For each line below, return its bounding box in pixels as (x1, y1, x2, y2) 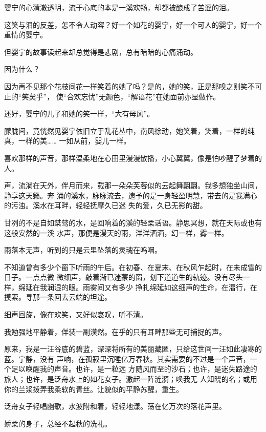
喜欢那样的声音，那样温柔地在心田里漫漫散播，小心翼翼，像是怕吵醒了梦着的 (4, 152, 262, 163)
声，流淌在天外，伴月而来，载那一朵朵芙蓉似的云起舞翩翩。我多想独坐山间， (4, 180, 262, 191)
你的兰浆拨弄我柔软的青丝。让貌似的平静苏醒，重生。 (4, 383, 183, 394)
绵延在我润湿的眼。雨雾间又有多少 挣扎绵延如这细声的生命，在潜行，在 (18, 281, 257, 292)
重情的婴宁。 (4, 29, 47, 40)
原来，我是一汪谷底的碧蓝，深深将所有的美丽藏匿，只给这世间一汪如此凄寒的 (4, 343, 262, 354)
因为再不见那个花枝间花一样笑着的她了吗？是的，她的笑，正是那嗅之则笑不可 (4, 80, 262, 91)
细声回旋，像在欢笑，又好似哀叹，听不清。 (4, 309, 147, 320)
